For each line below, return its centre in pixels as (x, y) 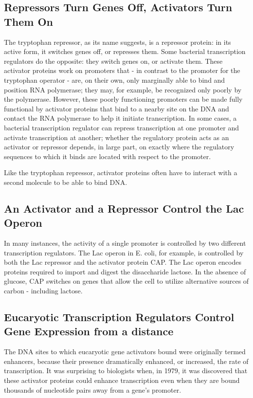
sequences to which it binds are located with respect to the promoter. (108, 156)
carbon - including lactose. (43, 291)
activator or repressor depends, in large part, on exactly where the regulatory (119, 147)
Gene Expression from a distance (89, 331)
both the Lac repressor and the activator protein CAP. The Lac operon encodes (123, 262)
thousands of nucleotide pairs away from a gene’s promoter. (93, 389)
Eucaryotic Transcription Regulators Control (119, 317)
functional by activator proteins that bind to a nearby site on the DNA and (117, 108)
